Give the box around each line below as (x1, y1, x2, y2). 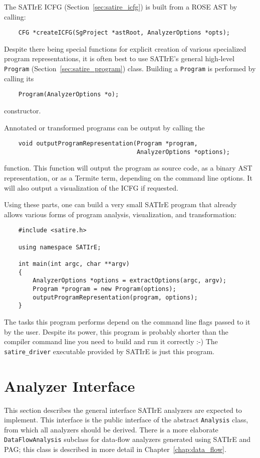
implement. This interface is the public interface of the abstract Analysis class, (4, 414, 248, 425)
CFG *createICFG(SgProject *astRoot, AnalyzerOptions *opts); (18, 29, 230, 37)
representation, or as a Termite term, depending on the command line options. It (4, 173, 252, 183)
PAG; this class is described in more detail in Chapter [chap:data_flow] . (4, 444, 226, 454)
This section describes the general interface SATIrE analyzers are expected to (4, 404, 242, 415)
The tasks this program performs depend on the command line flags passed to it (4, 316, 250, 327)
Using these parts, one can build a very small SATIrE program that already (4, 199, 237, 210)
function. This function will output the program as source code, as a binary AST (4, 163, 252, 173)
